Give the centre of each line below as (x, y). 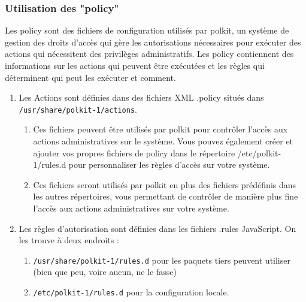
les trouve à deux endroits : (69, 240)
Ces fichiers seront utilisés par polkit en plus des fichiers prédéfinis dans (165, 184)
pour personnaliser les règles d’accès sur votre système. (169, 164)
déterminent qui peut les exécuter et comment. (90, 77)
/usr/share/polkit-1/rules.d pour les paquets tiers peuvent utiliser (162, 260)
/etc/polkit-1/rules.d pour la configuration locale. (131, 292)
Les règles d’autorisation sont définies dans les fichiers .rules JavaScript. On (157, 228)
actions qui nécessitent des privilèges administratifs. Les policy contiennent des (149, 54)
